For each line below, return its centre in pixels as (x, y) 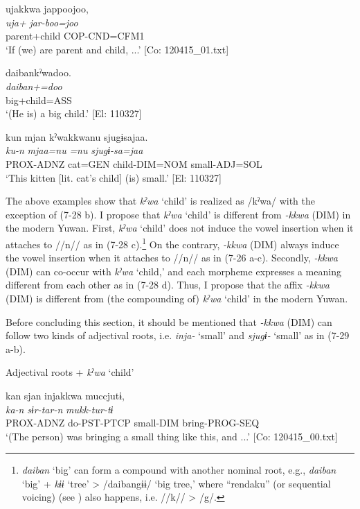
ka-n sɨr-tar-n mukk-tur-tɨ (60, 409)
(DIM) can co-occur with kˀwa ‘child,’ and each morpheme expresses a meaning (173, 271)
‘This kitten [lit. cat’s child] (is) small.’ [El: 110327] (114, 177)
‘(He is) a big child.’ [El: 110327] (74, 113)
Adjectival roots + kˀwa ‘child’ (70, 372)
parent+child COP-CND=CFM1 (75, 36)
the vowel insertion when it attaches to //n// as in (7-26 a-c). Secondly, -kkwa (172, 258)
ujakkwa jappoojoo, (47, 8)
